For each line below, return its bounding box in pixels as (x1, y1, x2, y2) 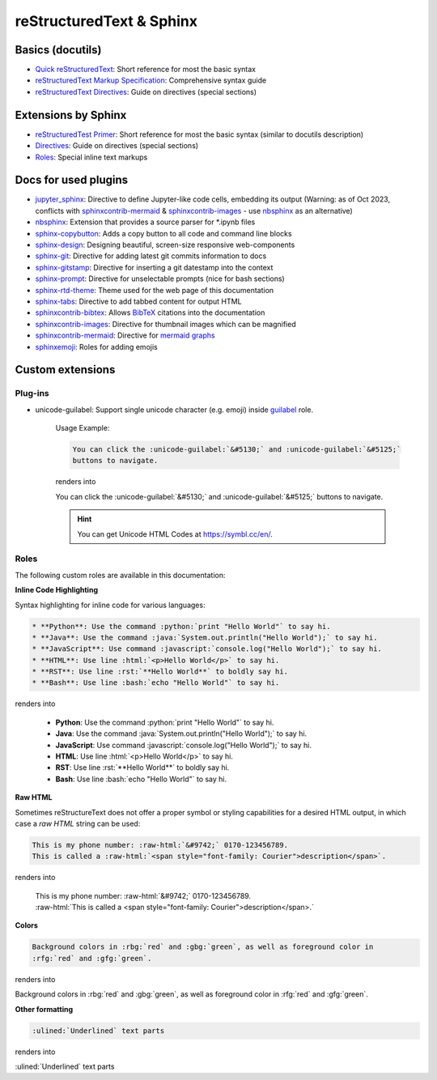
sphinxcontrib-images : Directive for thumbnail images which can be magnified (35, 319, 296, 329)
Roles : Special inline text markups (35, 152, 148, 162)
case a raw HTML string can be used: (15, 819, 141, 828)
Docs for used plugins (15, 173, 129, 187)
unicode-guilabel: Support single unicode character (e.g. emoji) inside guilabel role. (35, 405, 314, 415)
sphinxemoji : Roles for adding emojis (35, 342, 158, 351)
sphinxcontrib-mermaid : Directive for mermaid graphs (35, 330, 215, 340)
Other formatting (15, 1004, 74, 1014)
